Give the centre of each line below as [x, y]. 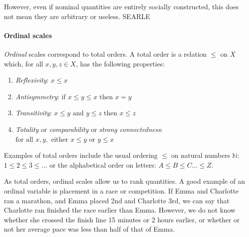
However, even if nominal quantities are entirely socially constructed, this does [121, 6]
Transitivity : [34, 113]
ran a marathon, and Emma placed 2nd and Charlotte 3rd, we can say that [117, 200]
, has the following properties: [120, 63]
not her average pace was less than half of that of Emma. [90, 229]
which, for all [24, 63]
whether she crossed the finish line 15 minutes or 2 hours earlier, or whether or [122, 219]
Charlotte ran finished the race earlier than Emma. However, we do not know [120, 210]
